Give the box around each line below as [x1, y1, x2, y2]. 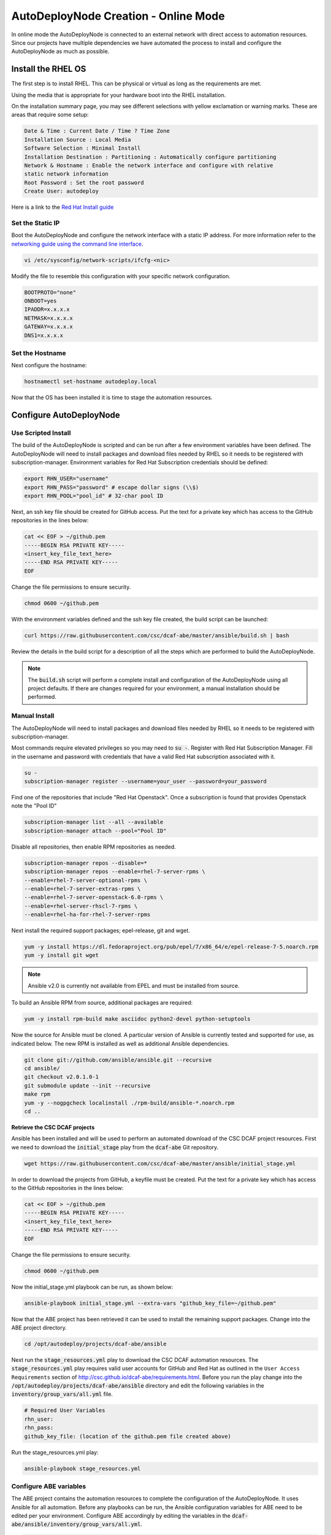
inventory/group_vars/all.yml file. [11, 1391, 113, 1398]
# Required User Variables [24, 1407, 105, 1414]
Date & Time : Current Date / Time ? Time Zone [24, 128, 170, 134]
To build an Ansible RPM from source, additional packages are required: [11, 999, 193, 1006]
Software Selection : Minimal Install [24, 145, 141, 152]
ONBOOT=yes [24, 297, 57, 304]
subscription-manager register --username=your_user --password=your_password [24, 778, 267, 785]
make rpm [24, 1090, 51, 1098]
